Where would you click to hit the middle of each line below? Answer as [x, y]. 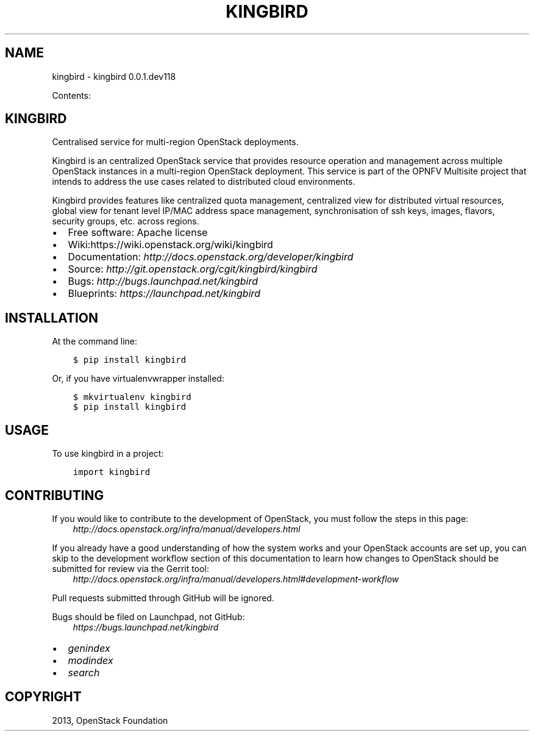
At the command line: [95, 341]
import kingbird [112, 472]
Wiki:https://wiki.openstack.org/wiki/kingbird [170, 245]
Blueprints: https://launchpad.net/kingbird [164, 294]
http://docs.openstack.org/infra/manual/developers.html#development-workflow [236, 579]
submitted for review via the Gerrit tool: [130, 568]
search [84, 672]
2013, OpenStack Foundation [110, 720]
